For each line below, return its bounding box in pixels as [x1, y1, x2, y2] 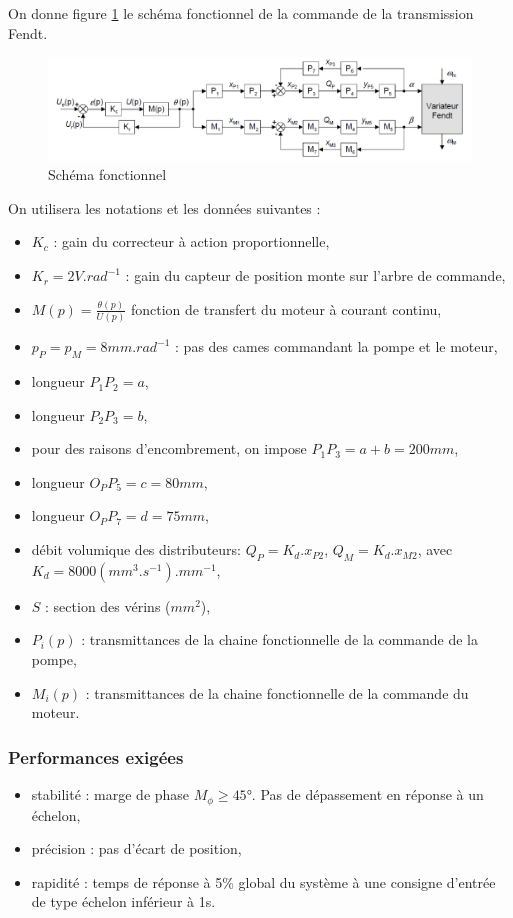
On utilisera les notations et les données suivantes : [8, 197, 321, 218]
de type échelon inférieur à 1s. [31, 891, 216, 912]
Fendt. [8, 22, 48, 43]
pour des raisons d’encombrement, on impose [31, 438, 307, 459]
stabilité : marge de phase [31, 784, 190, 805]
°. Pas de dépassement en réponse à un [246, 784, 484, 805]
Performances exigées [8, 744, 184, 769]
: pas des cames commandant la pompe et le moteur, [175, 336, 498, 357]
